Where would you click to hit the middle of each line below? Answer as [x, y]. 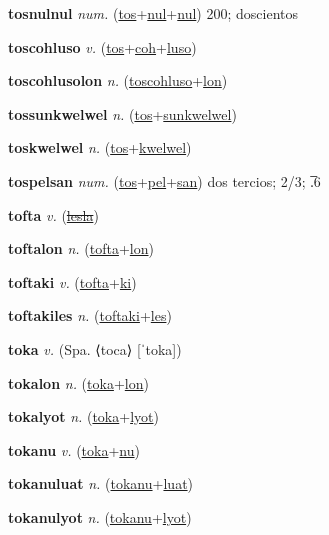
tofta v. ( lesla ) [53, 214]
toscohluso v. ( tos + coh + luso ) [102, 46]
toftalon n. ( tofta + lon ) [81, 248]
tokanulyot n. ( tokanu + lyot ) [100, 516]
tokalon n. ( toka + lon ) [78, 382]
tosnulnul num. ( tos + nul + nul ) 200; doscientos [153, 13]
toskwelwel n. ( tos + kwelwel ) [100, 147]
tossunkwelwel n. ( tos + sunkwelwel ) [122, 113]
